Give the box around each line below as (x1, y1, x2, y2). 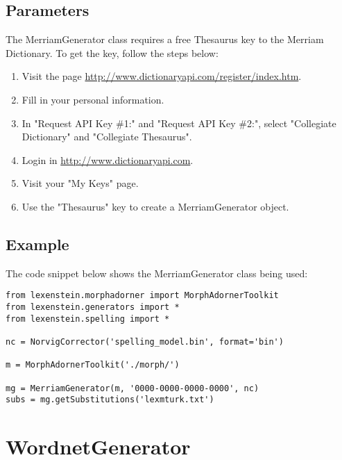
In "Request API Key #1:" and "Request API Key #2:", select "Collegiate (22, 115, 336, 130)
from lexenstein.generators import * (6, 302, 180, 312)
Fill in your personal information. (22, 92, 164, 106)
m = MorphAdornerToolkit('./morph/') (6, 360, 180, 370)
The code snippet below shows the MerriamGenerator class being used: (6, 265, 308, 280)
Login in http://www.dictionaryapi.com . (22, 152, 194, 167)
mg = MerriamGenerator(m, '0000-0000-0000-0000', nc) (6, 383, 259, 393)
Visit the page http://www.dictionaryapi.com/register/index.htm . (22, 69, 302, 83)
